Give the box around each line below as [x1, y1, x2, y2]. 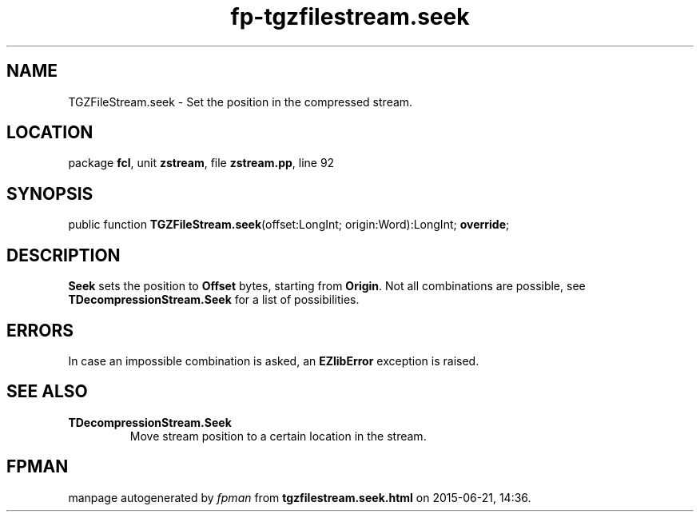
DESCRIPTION [6, 245, 121, 265]
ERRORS [6, 320, 74, 341]
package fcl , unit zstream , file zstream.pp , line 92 [68, 156, 335, 170]
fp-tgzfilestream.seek [230, 3, 470, 30]
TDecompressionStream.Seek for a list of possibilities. [68, 293, 360, 307]
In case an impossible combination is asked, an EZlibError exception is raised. [68, 353, 479, 368]
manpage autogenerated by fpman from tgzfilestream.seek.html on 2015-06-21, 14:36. [68, 490, 531, 504]
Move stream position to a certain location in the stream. [129, 428, 427, 443]
